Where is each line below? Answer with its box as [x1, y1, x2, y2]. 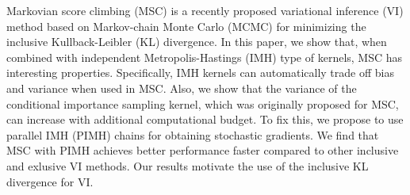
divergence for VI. [6, 173, 94, 189]
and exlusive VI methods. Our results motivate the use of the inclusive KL [6, 157, 369, 174]
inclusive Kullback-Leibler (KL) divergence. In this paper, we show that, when [6, 33, 387, 50]
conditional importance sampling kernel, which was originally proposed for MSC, [6, 95, 399, 112]
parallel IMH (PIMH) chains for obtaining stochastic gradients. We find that [6, 126, 379, 143]
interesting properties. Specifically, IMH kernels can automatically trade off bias [6, 64, 394, 81]
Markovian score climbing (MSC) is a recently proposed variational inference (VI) [6, 2, 404, 18]
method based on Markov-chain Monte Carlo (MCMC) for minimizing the [6, 17, 366, 34]
